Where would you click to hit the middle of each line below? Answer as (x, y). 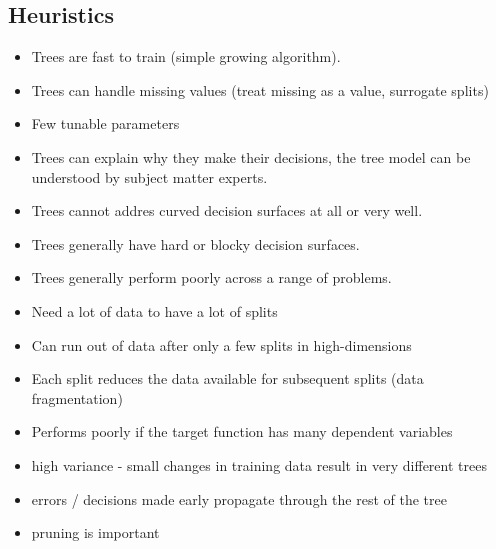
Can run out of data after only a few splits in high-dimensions (221, 344)
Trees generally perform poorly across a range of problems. (211, 277)
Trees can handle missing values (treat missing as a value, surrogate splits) (260, 89)
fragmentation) (77, 397)
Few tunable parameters (105, 123)
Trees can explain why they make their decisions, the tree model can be (251, 156)
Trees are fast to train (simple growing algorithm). (186, 56)
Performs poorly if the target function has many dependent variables (242, 431)
